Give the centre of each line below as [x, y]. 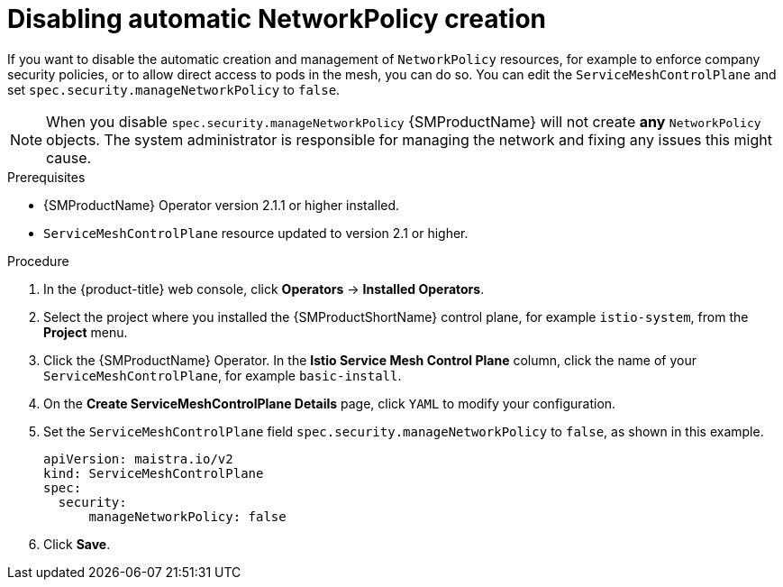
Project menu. [86, 332]
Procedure [38, 261]
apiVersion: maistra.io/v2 [138, 459]
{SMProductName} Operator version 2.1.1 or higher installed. [222, 205]
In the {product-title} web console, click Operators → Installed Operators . [264, 289]
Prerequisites [46, 177]
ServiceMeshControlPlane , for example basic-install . [223, 375]
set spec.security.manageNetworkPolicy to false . [174, 89]
